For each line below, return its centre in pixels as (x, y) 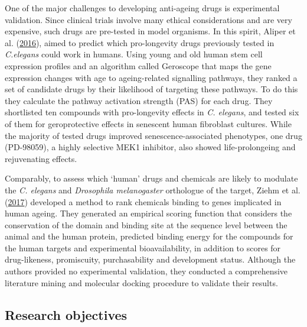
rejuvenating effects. (41, 158)
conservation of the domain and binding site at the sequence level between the (146, 224)
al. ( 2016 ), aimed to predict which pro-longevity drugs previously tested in (140, 42)
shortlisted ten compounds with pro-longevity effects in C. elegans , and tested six (152, 112)
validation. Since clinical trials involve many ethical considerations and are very (148, 19)
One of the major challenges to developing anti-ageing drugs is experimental (142, 8)
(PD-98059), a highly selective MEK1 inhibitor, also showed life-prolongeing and (150, 147)
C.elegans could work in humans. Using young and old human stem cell (134, 54)
